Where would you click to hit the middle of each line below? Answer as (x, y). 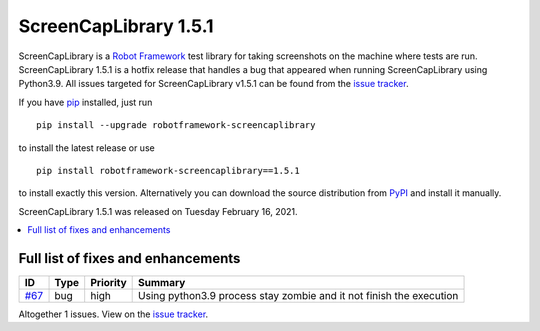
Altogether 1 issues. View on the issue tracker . (113, 314)
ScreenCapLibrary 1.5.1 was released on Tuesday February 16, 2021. (158, 211)
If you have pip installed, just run (85, 102)
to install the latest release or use (86, 147)
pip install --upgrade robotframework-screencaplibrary (176, 125)
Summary (162, 282)
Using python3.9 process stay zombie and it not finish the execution (298, 295)
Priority (108, 282)
